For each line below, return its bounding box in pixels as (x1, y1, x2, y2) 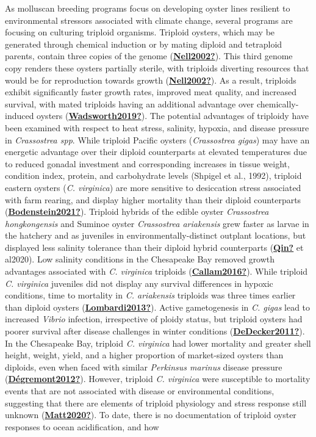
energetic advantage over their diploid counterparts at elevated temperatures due (5, 145, 307, 158)
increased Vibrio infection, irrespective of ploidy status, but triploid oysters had (5, 312, 303, 325)
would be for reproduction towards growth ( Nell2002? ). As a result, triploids (5, 73, 296, 86)
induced (5, 109, 34, 122)
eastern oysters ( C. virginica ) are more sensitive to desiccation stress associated (5, 181, 301, 193)
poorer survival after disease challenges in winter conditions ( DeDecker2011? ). (5, 325, 305, 338)
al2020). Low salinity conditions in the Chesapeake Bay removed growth (5, 253, 275, 265)
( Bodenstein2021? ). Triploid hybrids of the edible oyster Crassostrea (5, 205, 269, 218)
